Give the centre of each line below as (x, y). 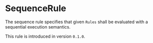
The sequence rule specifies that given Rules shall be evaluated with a (76, 22)
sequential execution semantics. (38, 27)
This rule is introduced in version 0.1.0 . (45, 36)
